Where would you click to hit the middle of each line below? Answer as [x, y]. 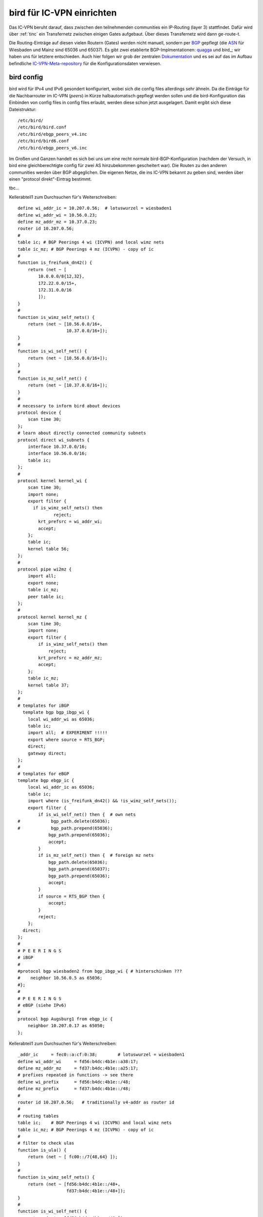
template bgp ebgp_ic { [46, 781]
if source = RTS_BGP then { [72, 896]
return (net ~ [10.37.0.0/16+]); [68, 385]
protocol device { [40, 412]
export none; [43, 583]
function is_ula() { [42, 1150]
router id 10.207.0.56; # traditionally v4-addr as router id [96, 1102]
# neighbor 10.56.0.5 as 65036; [60, 978]
